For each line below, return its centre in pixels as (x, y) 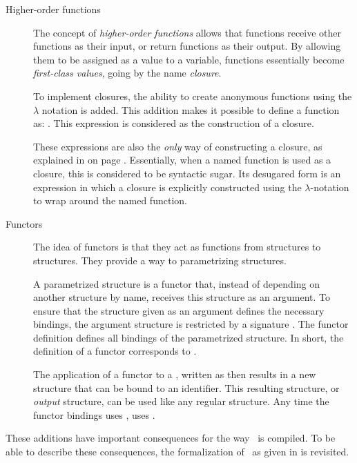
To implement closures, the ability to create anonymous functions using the (193, 96)
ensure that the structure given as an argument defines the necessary (179, 310)
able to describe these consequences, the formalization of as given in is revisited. (177, 452)
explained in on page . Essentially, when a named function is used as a (182, 160)
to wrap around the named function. (110, 200)
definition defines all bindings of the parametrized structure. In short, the (189, 337)
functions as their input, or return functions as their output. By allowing (187, 46)
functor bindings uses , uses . (94, 414)
